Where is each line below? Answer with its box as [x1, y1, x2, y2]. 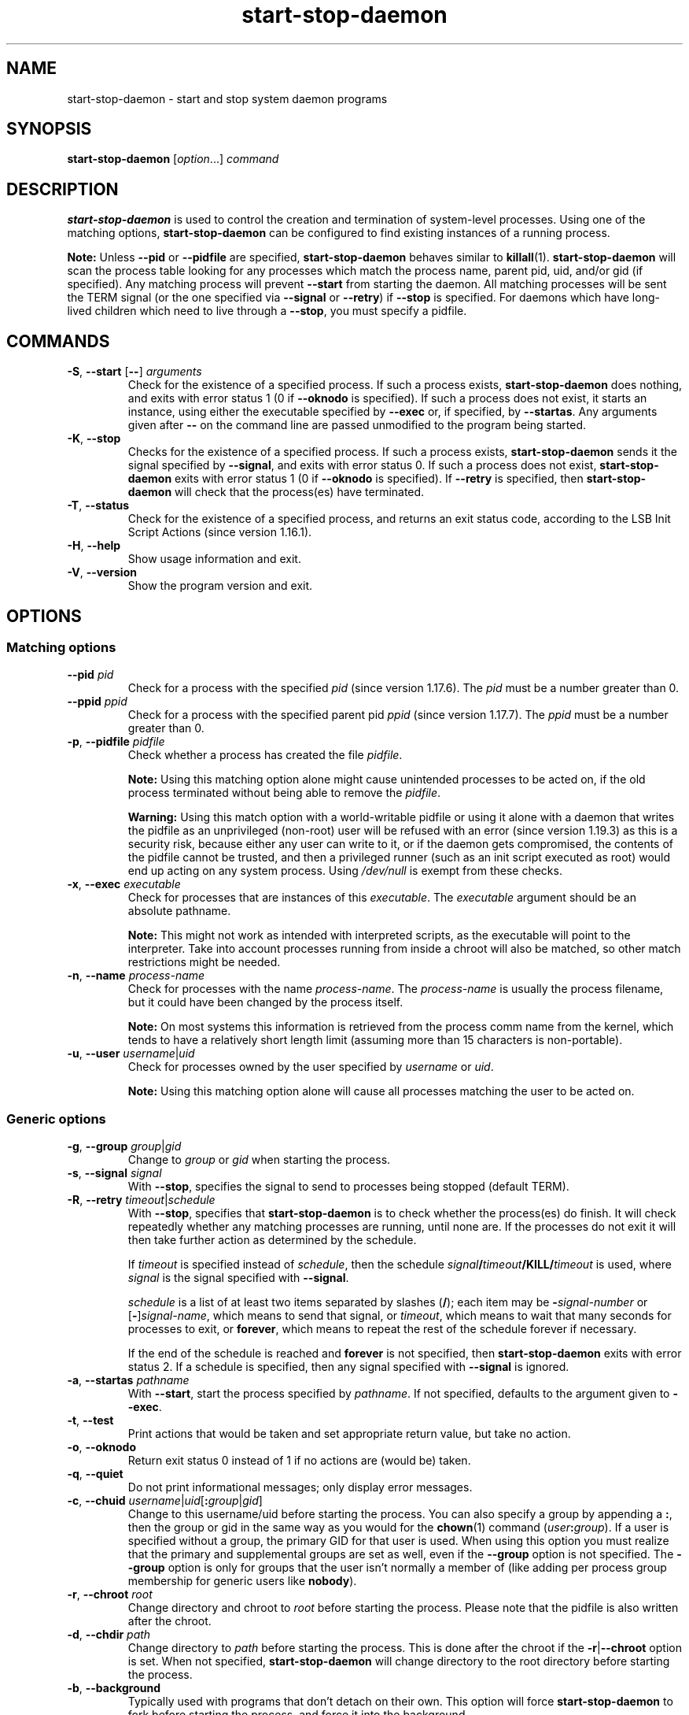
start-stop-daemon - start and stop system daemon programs [67, 91, 388, 106]
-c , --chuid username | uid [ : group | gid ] [67, 1494, 263, 1508]
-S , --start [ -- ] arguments [67, 365, 202, 379]
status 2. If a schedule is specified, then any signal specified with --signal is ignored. [127, 1360, 569, 1374]
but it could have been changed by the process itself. [127, 995, 403, 1009]
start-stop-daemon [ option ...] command [67, 152, 279, 166]
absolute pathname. [127, 904, 231, 918]
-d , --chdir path [67, 1628, 151, 1642]
